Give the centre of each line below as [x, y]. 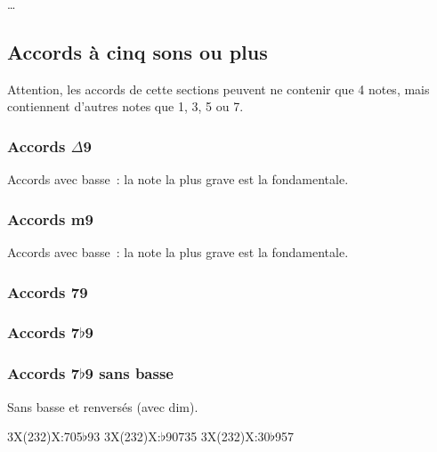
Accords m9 [50, 218]
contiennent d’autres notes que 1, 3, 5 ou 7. [125, 106]
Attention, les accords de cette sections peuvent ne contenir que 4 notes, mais [218, 89]
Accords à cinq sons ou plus [138, 51]
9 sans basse [129, 373]
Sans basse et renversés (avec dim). [103, 406]
